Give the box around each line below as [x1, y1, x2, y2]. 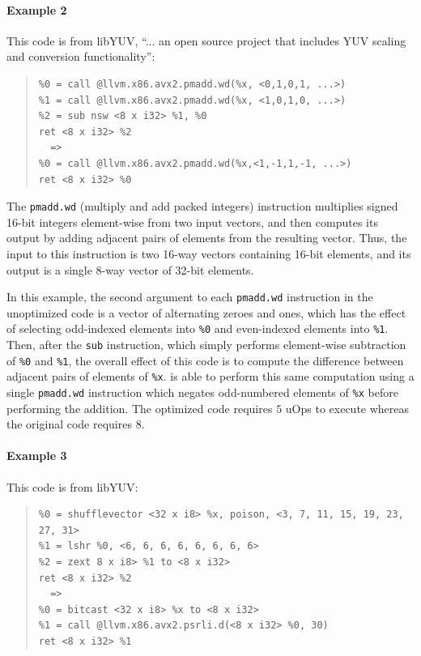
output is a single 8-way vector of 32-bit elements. [6, 261, 254, 278]
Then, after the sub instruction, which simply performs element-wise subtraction [6, 336, 406, 353]
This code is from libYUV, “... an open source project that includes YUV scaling [6, 32, 406, 49]
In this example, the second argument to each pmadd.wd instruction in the [6, 288, 373, 305]
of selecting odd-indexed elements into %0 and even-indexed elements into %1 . [6, 320, 389, 337]
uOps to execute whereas [285, 399, 410, 416]
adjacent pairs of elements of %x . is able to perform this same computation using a [6, 368, 415, 385]
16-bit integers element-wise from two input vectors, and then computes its [6, 213, 378, 230]
